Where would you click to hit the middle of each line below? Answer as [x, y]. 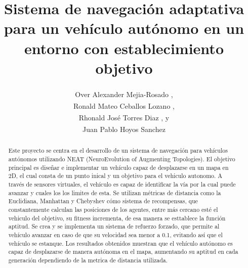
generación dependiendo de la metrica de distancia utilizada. [88, 260]
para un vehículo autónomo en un [124, 28]
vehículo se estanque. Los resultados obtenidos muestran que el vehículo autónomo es [120, 243]
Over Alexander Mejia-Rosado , [124, 94]
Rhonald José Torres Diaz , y [124, 117]
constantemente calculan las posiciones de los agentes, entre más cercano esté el [113, 210]
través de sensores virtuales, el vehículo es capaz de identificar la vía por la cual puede [122, 184]
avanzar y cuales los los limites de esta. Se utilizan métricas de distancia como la [115, 192]
